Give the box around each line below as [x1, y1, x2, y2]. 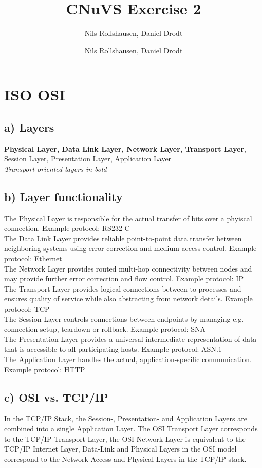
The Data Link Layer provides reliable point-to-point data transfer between [4, 232, 242, 243]
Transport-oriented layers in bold [4, 163, 107, 174]
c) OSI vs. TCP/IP [4, 389, 108, 405]
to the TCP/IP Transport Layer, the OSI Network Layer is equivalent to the [4, 433, 246, 444]
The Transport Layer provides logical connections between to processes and [4, 283, 241, 294]
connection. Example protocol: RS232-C [4, 223, 130, 233]
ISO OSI [4, 84, 66, 105]
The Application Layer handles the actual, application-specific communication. [4, 354, 252, 364]
